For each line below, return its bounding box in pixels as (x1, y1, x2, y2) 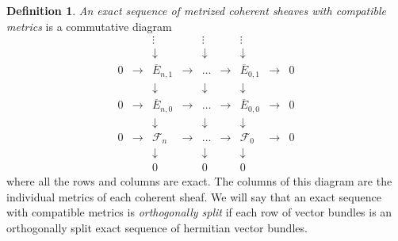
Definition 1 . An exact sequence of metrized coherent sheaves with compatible (6, 2, 387, 18)
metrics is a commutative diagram (6, 17, 172, 34)
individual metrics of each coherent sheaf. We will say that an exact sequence (6, 188, 381, 205)
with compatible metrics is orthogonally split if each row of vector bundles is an (6, 204, 392, 220)
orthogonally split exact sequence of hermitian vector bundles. (6, 220, 308, 236)
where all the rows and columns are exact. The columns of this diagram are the (6, 173, 392, 189)
